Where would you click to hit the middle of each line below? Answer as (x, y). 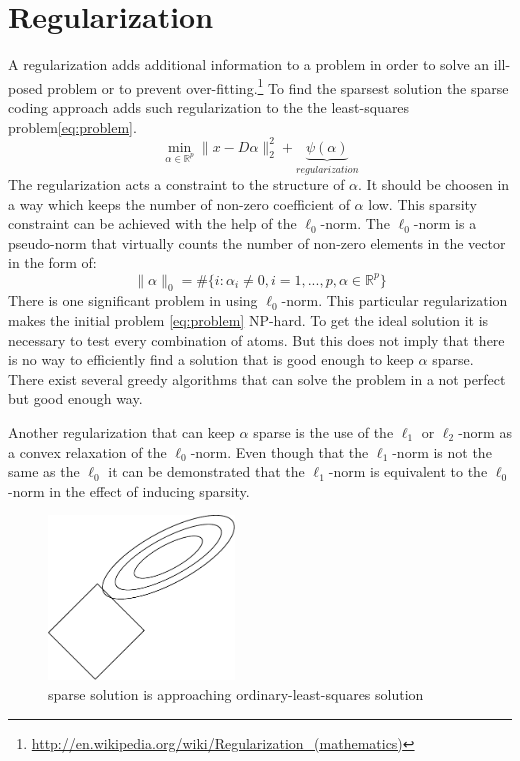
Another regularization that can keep (121, 431)
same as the (44, 471)
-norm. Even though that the (279, 451)
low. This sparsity (423, 203)
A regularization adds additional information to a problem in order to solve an (249, 64)
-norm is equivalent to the (408, 471)
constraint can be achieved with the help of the (152, 223)
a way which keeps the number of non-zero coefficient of (179, 203)
